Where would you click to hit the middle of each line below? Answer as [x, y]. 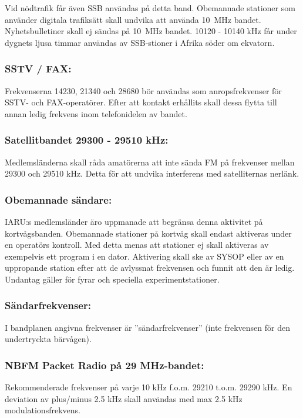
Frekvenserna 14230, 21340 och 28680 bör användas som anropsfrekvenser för [143, 90]
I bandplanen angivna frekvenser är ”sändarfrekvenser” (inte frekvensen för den [147, 327]
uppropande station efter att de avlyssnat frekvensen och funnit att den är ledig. [150, 268]
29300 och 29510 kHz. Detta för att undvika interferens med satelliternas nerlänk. [152, 173]
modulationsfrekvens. [43, 410]
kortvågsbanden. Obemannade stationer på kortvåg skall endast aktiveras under [148, 233]
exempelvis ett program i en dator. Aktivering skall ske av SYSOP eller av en [144, 256]
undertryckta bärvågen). [48, 339]
